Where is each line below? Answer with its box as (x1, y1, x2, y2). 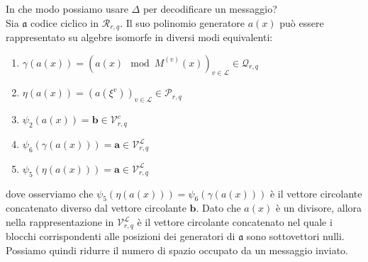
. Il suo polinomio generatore (120, 15, 245, 30)
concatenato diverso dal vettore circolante (6, 200, 186, 215)
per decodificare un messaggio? (143, 1, 277, 16)
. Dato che (196, 200, 241, 215)
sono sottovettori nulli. (246, 229, 345, 244)
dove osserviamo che (6, 186, 94, 200)
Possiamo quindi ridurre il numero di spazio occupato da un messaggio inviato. (6, 243, 348, 258)
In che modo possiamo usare (6, 1, 128, 16)
